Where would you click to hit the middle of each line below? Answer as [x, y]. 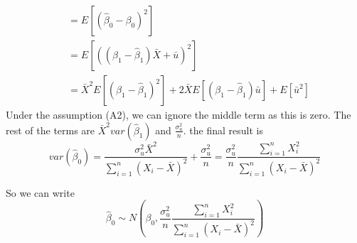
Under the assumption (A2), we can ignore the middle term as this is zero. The [178, 115]
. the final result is [223, 130]
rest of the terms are [50, 130]
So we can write [40, 192]
